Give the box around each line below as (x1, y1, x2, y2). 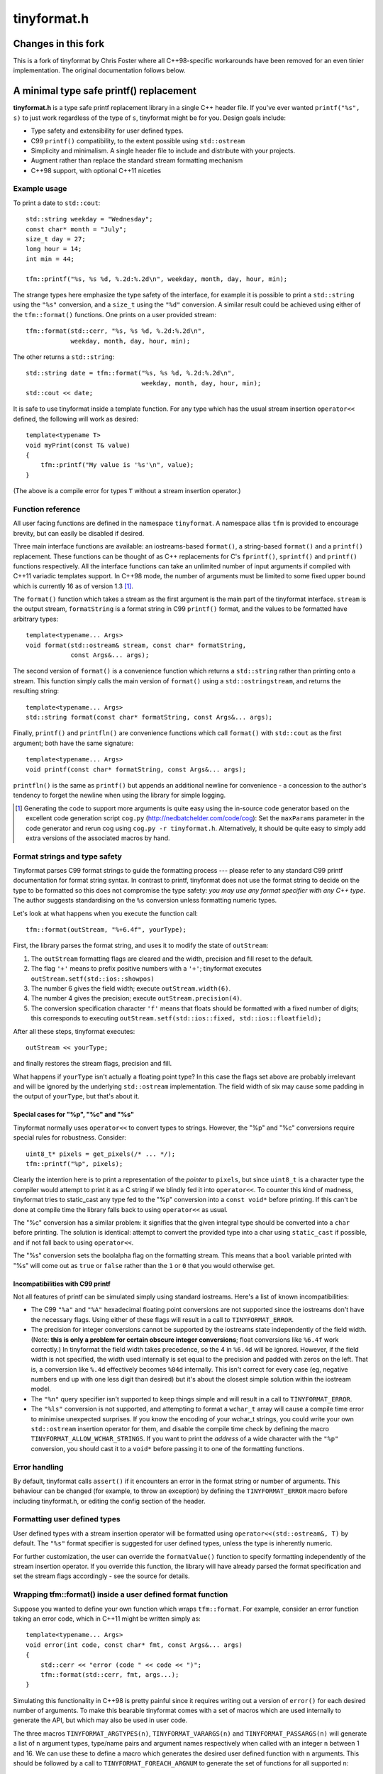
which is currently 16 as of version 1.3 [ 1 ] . (13, 582, 134, 590)
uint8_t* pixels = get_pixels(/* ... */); (26, 1150, 176, 1158)
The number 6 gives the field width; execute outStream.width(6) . (30, 984, 231, 993)
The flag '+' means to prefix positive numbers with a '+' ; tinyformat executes (30, 964, 262, 973)
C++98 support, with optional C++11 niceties (30, 166, 162, 175)
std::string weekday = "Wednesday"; (26, 215, 153, 224)
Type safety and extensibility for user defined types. (30, 126, 184, 135)
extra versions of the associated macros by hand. (26, 834, 170, 842)
